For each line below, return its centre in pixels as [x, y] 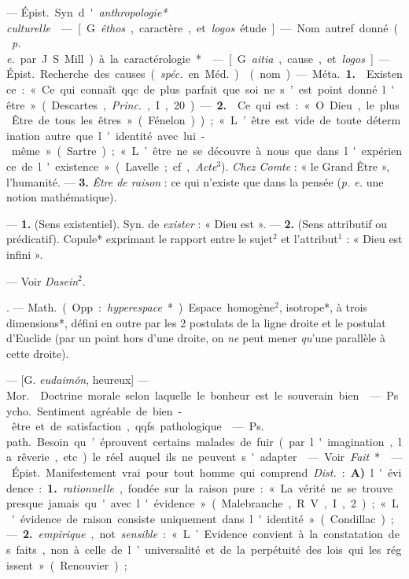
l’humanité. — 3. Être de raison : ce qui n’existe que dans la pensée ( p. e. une [195, 181]
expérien [382, 151]
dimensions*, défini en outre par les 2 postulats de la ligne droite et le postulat [196, 322]
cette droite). [38, 353]
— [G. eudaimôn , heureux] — [77, 380]
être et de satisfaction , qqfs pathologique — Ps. [138, 426]
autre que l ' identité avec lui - [125, 135]
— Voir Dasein [42, 280]
